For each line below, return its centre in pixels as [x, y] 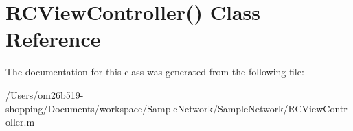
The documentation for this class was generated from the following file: [155, 72]
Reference [53, 39]
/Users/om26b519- [45, 94]
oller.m [20, 122]
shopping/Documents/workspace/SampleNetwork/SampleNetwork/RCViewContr [176, 108]
